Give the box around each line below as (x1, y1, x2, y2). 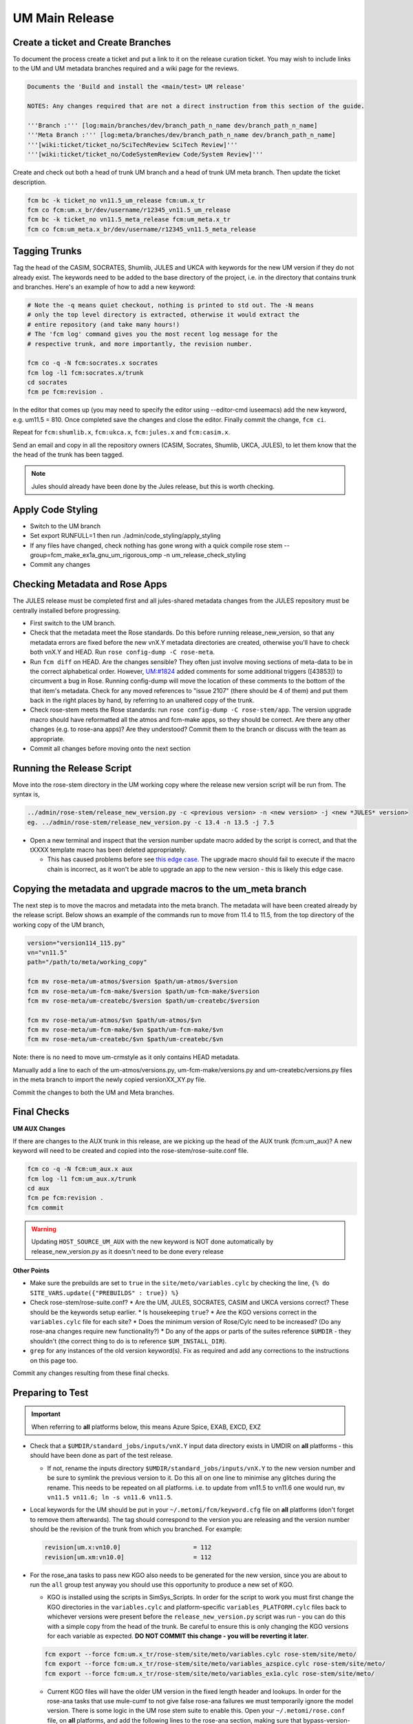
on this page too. (30, 1356, 78, 1365)
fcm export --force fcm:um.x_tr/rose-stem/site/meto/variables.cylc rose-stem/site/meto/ (44, 1650, 357, 1658)
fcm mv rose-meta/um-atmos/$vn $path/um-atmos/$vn (27, 1016, 202, 1024)
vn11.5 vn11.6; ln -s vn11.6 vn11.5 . (47, 1493, 173, 1501)
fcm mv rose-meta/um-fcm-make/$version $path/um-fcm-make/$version (27, 987, 260, 995)
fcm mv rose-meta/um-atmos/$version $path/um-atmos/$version (27, 978, 238, 985)
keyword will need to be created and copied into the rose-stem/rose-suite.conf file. (12, 1147, 249, 1155)
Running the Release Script (12, 762, 132, 774)
